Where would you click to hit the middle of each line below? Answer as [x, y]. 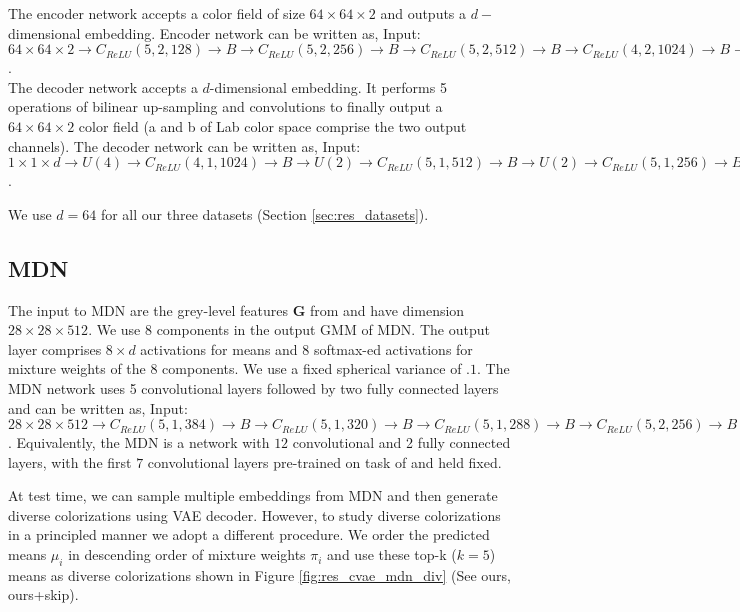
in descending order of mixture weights [187, 554]
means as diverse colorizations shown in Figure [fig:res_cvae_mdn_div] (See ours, [259, 574]
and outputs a [423, 13]
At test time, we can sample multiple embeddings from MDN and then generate [253, 495]
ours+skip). [43, 594]
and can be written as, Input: [98, 407]
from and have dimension [387, 309]
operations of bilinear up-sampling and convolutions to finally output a [225, 106]
